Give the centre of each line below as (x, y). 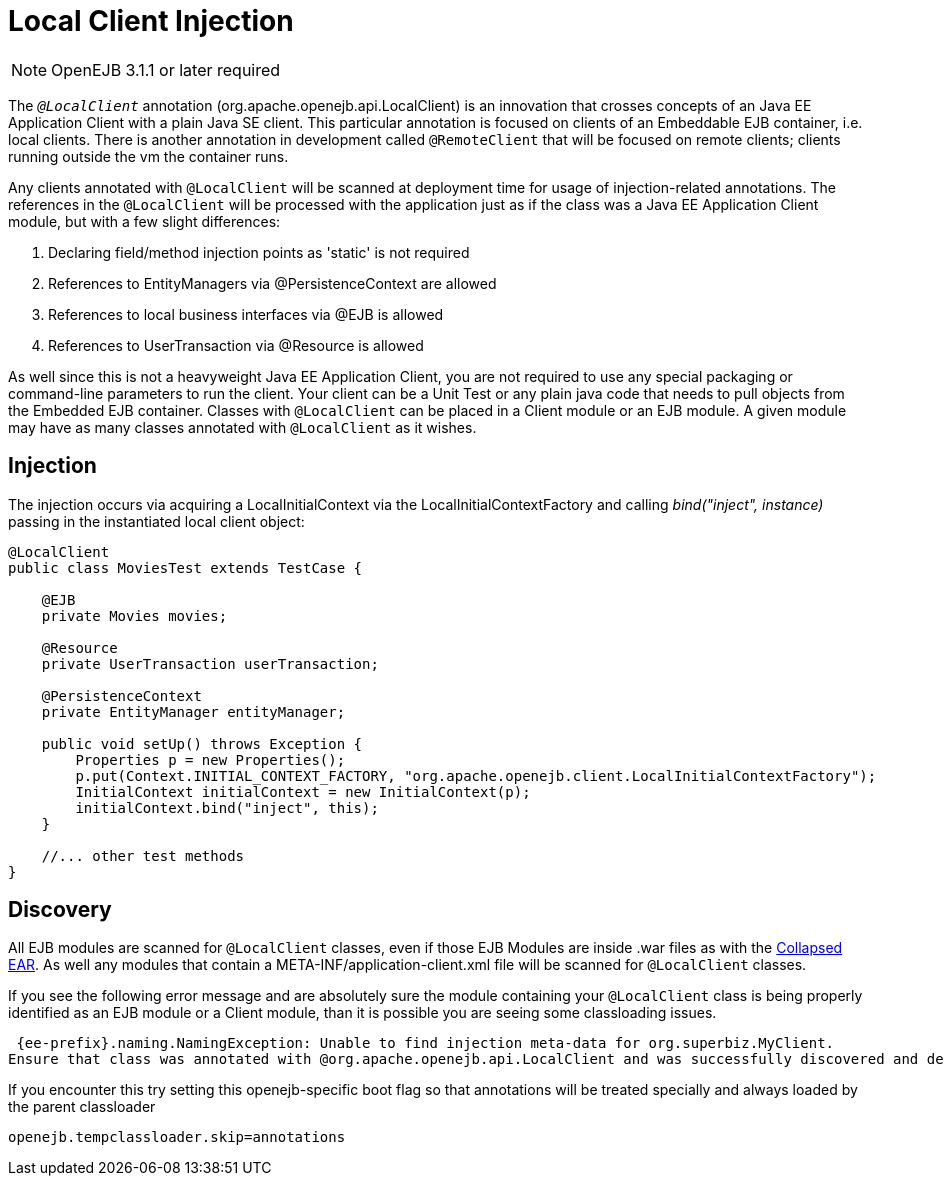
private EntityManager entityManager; (193, 711)
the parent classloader (82, 1107)
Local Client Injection (151, 21)
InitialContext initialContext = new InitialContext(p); (303, 791)
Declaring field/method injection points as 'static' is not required (259, 252)
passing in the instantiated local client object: (156, 521)
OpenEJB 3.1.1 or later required (166, 69)
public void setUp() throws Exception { (202, 743)
